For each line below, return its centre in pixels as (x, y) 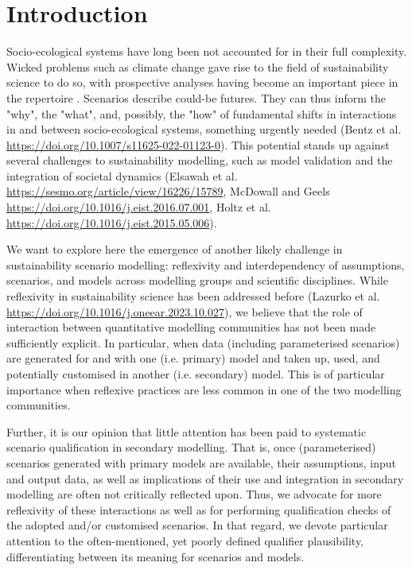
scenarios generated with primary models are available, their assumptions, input (201, 462)
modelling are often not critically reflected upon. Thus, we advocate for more (194, 494)
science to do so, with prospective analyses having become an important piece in (202, 82)
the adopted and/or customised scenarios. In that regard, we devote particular (197, 525)
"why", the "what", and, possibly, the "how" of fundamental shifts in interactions (202, 113)
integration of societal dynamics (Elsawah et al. (122, 175)
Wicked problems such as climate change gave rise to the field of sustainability (198, 66)
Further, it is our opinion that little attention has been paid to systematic (187, 431)
